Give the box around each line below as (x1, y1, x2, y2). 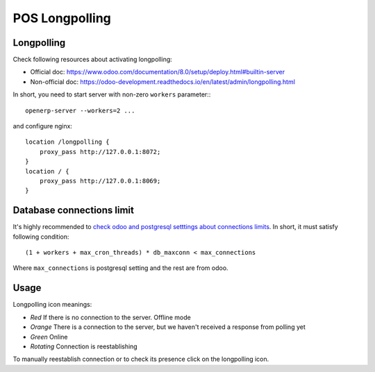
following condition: (12, 232, 69, 241)
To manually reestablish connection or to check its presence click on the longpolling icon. (12, 355, 269, 364)
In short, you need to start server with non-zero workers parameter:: (12, 90, 211, 99)
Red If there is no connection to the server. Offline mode (30, 313, 191, 321)
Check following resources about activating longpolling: (12, 56, 173, 64)
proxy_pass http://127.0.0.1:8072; (39, 148, 161, 155)
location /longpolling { (25, 138, 110, 146)
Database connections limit (12, 205, 135, 217)
